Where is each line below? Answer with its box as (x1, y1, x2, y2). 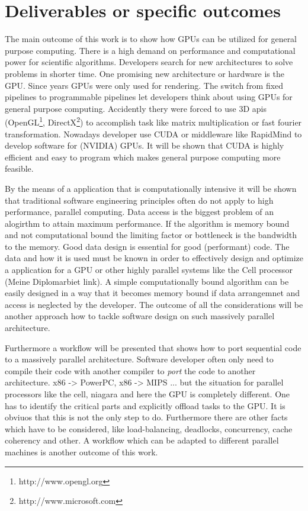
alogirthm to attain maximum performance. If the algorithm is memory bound (5, 217, 290, 229)
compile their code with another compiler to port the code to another (5, 364, 256, 377)
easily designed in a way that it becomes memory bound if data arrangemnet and (5, 287, 300, 299)
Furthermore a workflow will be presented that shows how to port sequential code (5, 341, 301, 353)
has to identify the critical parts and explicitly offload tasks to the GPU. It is (5, 399, 285, 412)
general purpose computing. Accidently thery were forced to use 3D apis (5, 102, 267, 114)
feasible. (5, 162, 34, 175)
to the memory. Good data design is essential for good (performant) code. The (5, 240, 290, 252)
